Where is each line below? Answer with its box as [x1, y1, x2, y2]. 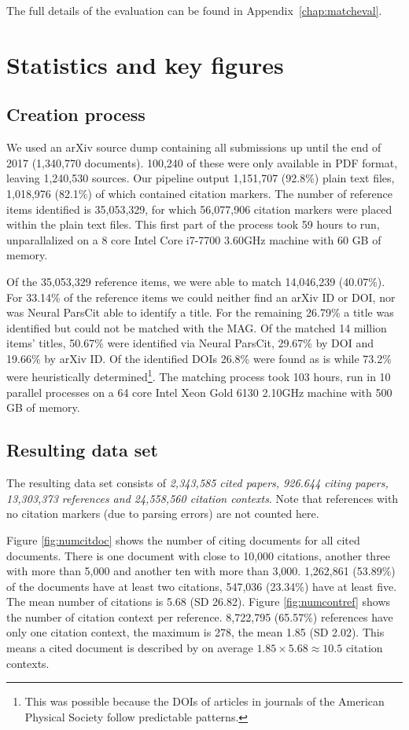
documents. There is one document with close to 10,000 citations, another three [6, 547, 391, 563]
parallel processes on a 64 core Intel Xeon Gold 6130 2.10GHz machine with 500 [6, 383, 392, 400]
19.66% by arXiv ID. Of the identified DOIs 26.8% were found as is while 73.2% [6, 350, 392, 366]
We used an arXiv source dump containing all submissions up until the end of [6, 139, 381, 156]
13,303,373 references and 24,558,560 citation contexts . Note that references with [6, 490, 399, 506]
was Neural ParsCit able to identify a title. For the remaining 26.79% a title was [6, 304, 394, 321]
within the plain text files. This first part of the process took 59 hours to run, [6, 216, 380, 233]
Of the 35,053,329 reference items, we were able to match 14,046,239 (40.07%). [6, 273, 385, 289]
